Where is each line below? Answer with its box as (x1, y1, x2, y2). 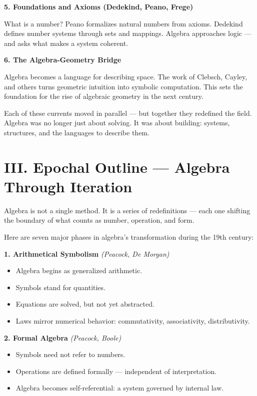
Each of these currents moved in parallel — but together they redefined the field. (4, 107, 252, 118)
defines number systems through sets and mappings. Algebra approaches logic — (4, 28, 251, 38)
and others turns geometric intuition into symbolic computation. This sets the (4, 81, 243, 91)
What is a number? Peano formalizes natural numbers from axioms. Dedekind (4, 18, 243, 28)
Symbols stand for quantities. (15, 282, 105, 292)
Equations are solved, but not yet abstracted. (15, 299, 154, 309)
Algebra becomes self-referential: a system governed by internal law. (15, 383, 224, 393)
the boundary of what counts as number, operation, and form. (4, 215, 194, 225)
